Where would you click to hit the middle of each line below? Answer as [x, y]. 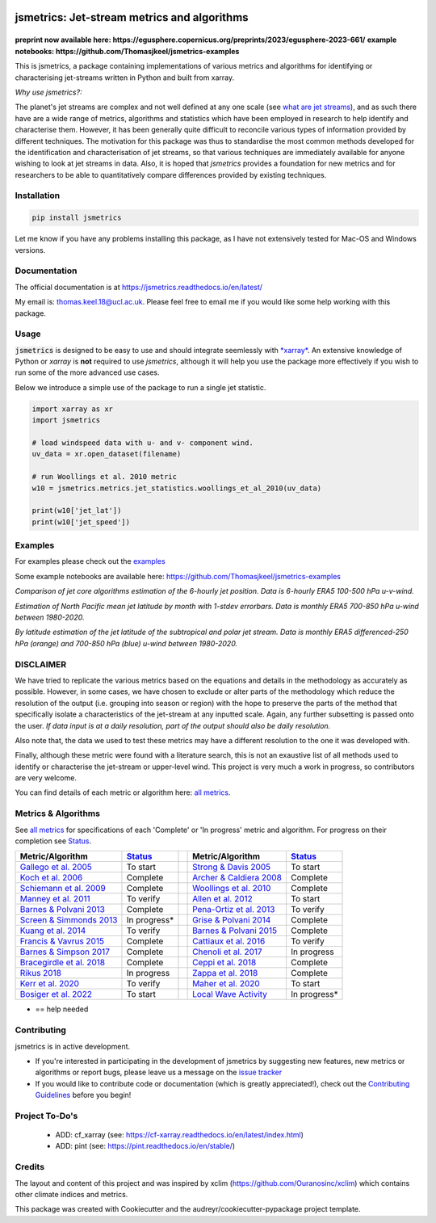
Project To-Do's [46, 1116]
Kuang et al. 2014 [53, 931]
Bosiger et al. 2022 [56, 994]
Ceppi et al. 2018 [224, 963]
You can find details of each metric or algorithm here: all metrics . [123, 792]
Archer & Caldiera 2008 [237, 878]
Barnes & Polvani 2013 [62, 910]
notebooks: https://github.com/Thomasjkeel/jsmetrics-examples [127, 51]
